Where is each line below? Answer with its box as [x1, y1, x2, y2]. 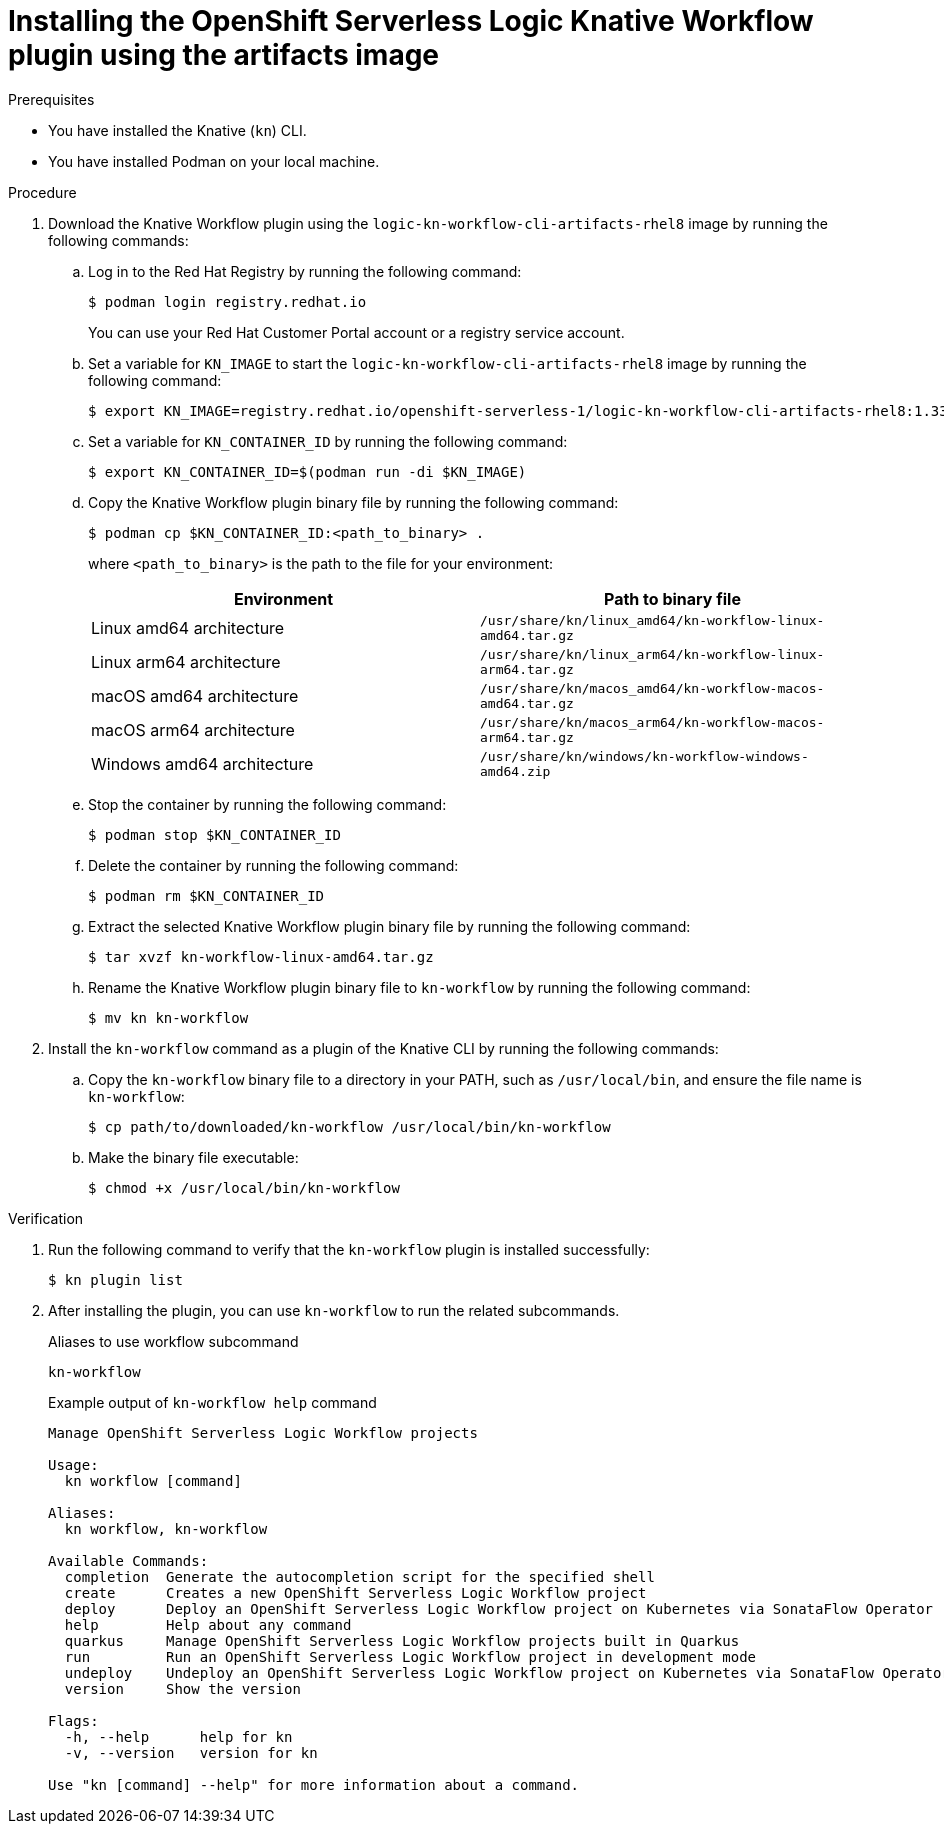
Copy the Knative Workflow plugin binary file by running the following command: [88, 493, 619, 511]
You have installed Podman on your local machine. [48, 152, 380, 170]
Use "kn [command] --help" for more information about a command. [48, 1776, 580, 1793]
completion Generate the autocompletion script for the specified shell [64, 1568, 655, 1585]
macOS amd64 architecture [91, 685, 299, 706]
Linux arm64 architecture [91, 651, 281, 672]
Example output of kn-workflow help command [48, 1393, 377, 1411]
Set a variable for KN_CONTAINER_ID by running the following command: [88, 432, 568, 450]
